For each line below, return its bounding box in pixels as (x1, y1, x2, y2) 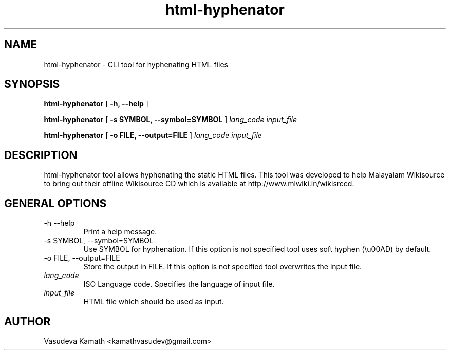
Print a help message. (83, 227, 157, 237)
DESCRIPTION (4, 148, 78, 162)
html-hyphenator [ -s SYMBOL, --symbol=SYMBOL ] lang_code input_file (44, 115, 297, 124)
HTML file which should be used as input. (83, 297, 224, 306)
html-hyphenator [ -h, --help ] (44, 99, 148, 108)
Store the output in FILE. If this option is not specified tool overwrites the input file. (83, 262, 362, 271)
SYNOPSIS (4, 77, 60, 91)
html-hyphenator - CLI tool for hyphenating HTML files (44, 60, 228, 69)
